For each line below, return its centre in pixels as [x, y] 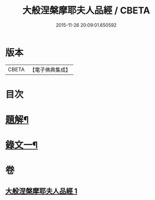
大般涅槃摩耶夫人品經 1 [42, 191]
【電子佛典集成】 [50, 70]
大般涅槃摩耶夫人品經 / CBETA [86, 11]
